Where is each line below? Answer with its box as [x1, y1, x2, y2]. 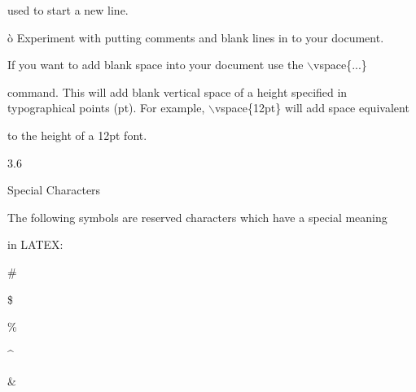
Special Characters [7, 181, 101, 198]
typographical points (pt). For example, [7, 99, 205, 116]
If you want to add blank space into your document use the [7, 56, 304, 73]
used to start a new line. [7, 2, 129, 18]
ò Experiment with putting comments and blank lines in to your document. [7, 28, 384, 46]
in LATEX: [7, 236, 63, 253]
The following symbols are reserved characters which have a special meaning [7, 208, 388, 225]
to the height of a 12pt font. [7, 126, 147, 143]
